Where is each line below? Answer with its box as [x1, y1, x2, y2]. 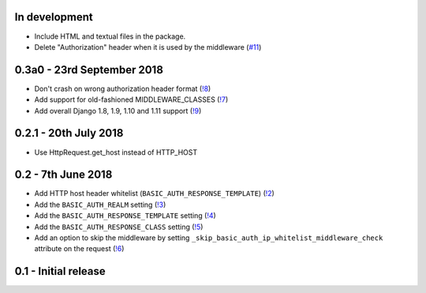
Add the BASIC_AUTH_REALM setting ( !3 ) [34, 200, 166, 209]
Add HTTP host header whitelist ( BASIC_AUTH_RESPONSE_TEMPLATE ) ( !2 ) [34, 189, 275, 198]
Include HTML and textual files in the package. [34, 32, 186, 41]
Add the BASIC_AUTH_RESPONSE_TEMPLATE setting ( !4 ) [34, 211, 216, 220]
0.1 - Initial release [14, 265, 106, 278]
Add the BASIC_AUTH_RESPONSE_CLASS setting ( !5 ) [34, 222, 204, 231]
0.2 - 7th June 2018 [14, 168, 113, 182]
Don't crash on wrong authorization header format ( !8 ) [34, 84, 211, 93]
